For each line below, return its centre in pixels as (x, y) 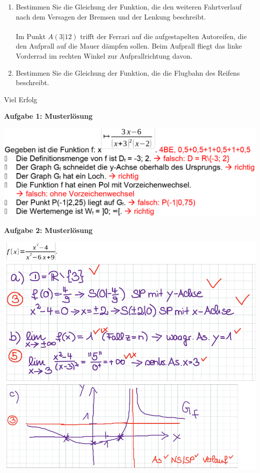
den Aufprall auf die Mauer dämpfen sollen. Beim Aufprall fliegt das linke (129, 46)
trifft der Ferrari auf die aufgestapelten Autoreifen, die (163, 36)
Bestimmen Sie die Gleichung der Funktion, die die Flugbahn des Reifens (128, 72)
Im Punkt (31, 36)
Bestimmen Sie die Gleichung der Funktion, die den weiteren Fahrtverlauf (129, 7)
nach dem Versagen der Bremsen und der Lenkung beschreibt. (111, 16)
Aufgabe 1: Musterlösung (48, 116)
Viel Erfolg (21, 99)
